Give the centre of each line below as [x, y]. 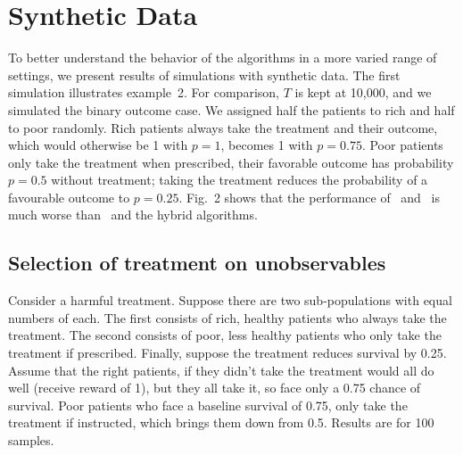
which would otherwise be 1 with [98, 145]
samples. [31, 440]
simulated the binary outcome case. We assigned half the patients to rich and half [231, 109]
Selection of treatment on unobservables [197, 263]
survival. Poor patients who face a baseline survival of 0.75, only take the [208, 405]
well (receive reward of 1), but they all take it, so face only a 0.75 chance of [215, 388]
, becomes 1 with [267, 145]
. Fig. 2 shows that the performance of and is [309, 197]
